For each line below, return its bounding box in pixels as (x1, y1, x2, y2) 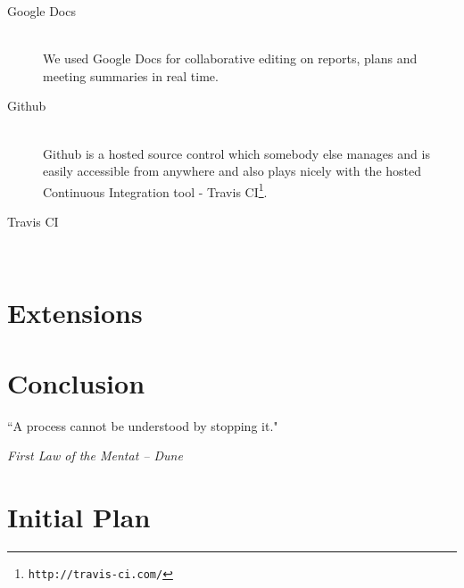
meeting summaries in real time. (43, 66, 219, 85)
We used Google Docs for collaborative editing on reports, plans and (43, 49, 418, 68)
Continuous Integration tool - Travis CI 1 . (43, 179, 268, 201)
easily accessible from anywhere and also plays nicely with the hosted (43, 161, 422, 180)
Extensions (7, 294, 143, 331)
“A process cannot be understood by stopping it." (7, 416, 278, 435)
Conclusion (7, 364, 145, 401)
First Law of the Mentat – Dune (7, 446, 183, 465)
